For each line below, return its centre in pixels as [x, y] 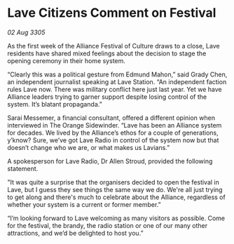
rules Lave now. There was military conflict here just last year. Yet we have [115, 89]
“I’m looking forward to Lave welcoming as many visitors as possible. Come [116, 218]
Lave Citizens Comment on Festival [112, 13]
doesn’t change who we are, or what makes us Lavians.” [89, 147]
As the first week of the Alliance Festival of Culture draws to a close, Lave [113, 46]
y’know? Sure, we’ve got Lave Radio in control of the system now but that [113, 140]
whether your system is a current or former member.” [84, 204]
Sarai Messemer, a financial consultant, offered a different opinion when [111, 118]
